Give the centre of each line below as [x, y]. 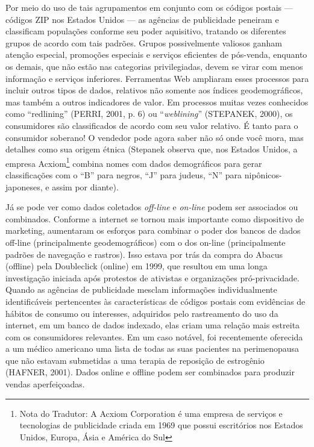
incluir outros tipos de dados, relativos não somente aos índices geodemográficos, [154, 90]
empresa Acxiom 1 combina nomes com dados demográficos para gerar [134, 162]
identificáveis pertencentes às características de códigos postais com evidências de [155, 301]
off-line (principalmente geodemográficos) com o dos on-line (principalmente [146, 242]
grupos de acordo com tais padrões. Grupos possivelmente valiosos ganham [144, 42]
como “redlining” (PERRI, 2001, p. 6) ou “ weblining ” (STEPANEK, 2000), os [149, 114]
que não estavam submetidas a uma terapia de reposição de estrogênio [135, 360]
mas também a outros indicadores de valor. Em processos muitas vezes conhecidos [157, 102]
